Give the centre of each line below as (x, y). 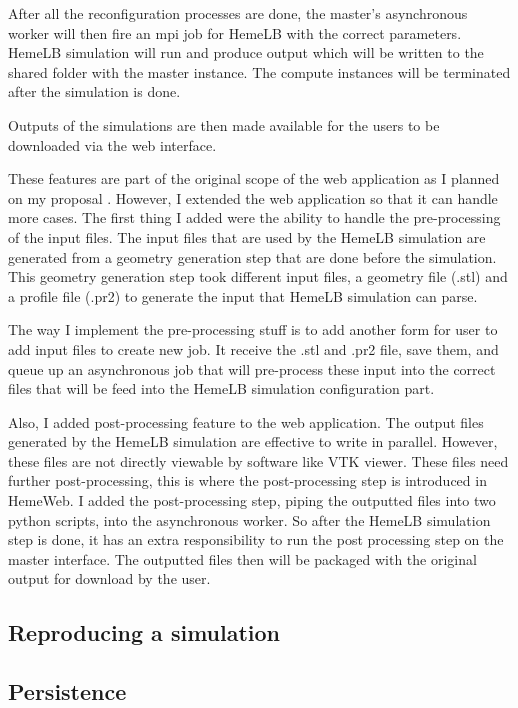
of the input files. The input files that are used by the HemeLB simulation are (247, 236)
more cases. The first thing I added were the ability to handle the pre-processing (254, 217)
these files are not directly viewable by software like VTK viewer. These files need (258, 460)
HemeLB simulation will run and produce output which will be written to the (246, 52)
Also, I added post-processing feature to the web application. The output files (246, 421)
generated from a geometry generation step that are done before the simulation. (252, 256)
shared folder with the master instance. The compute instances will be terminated (259, 71)
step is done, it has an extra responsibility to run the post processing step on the (256, 539)
